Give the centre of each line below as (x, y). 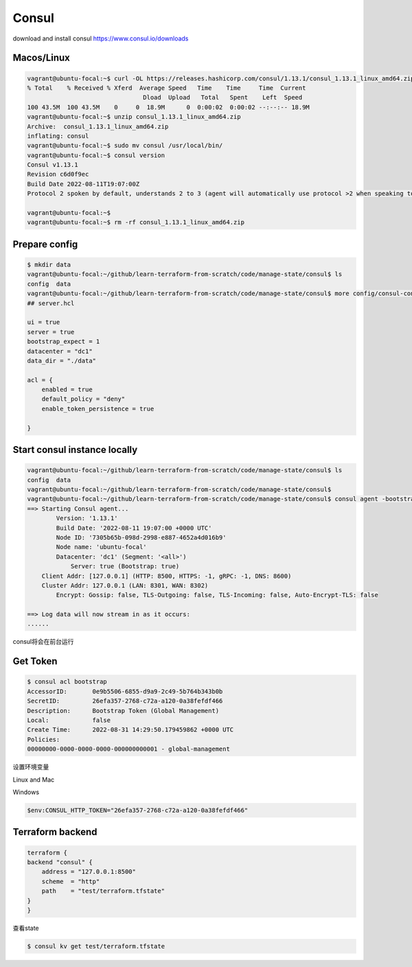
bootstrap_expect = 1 (64, 342)
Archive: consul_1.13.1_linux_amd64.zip (98, 126)
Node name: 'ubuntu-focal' (101, 547)
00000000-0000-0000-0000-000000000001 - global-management (128, 749)
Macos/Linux (41, 58)
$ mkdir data (49, 265)
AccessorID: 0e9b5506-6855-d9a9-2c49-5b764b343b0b (125, 691)
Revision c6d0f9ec (58, 174)
